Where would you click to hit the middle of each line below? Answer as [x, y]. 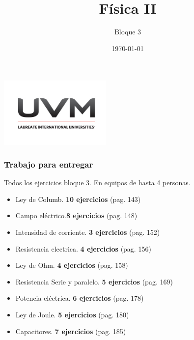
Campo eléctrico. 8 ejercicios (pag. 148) [76, 215]
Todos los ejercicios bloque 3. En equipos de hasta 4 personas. [97, 183]
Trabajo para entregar [49, 164]
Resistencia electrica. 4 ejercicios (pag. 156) [83, 248]
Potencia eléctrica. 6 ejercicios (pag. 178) [80, 298]
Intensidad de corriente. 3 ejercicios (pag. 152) [88, 232]
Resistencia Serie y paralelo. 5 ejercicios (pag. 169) [94, 281]
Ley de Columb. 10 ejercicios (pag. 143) [78, 199]
